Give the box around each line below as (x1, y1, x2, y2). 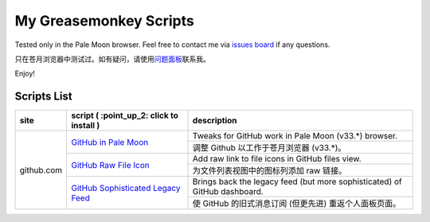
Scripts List (14, 90, 72, 103)
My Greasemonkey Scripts (14, 12, 194, 29)
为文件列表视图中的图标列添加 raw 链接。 (192, 166, 347, 177)
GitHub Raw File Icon (71, 159, 150, 170)
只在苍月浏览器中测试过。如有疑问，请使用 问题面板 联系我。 (14, 54, 210, 64)
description (192, 115, 238, 127)
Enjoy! (14, 68, 36, 79)
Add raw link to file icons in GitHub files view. (192, 154, 362, 165)
